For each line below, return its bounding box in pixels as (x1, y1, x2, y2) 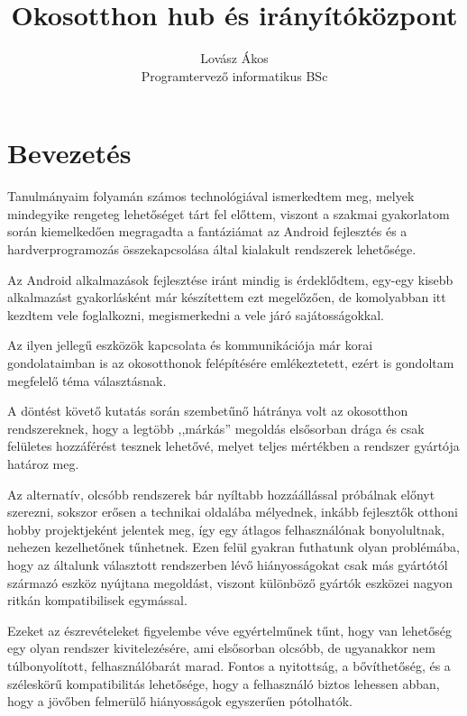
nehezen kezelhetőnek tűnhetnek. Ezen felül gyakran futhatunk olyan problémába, (7, 537, 460, 556)
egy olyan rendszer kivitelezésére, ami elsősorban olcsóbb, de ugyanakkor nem (7, 638, 435, 657)
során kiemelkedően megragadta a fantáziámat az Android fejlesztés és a (7, 222, 407, 241)
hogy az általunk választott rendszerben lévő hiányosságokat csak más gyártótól (7, 555, 448, 574)
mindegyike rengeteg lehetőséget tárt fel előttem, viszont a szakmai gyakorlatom (7, 204, 450, 223)
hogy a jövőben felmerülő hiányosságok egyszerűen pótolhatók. (7, 692, 353, 711)
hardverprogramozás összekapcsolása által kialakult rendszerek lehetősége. (7, 240, 417, 259)
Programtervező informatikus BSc (141, 66, 328, 85)
